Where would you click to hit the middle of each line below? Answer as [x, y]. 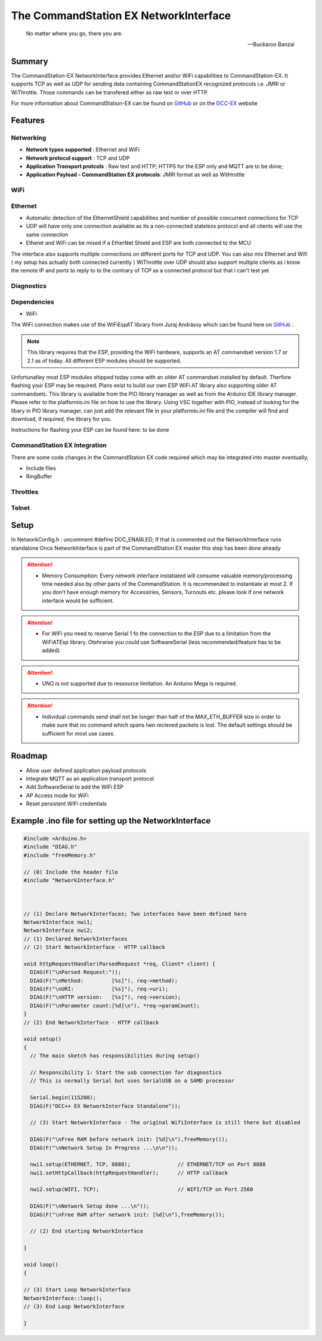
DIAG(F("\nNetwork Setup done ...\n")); [90, 1206]
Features [28, 120]
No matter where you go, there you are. [75, 33]
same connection [47, 234]
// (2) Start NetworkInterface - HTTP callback [94, 947]
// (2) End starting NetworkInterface [86, 1231]
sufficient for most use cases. [78, 733]
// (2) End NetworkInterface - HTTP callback [91, 1022]
